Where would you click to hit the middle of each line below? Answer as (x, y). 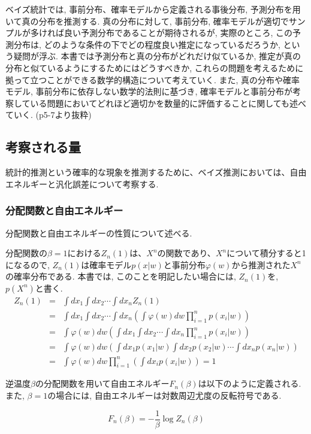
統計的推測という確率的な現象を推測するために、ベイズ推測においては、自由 (156, 172)
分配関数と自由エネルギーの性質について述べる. (99, 233)
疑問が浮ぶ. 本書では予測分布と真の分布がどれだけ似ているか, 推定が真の (157, 56)
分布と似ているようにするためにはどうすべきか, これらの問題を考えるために (155, 67)
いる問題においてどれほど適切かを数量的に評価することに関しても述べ (168, 103)
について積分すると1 (266, 253)
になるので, (28, 264)
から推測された (261, 264)
